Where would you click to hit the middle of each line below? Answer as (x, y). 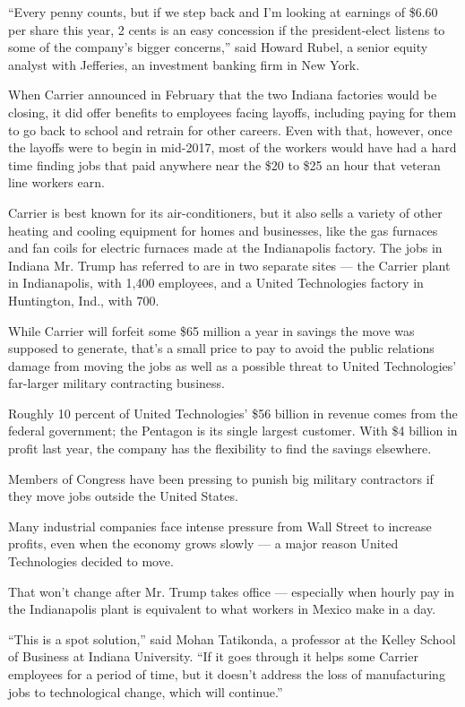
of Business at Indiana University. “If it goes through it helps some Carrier (213, 656)
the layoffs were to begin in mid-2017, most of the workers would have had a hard (232, 147)
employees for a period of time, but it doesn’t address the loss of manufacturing (227, 674)
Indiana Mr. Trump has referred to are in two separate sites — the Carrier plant (229, 265)
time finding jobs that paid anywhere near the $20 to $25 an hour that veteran (224, 164)
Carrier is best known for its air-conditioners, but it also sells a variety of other (225, 212)
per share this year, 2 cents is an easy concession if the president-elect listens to (227, 29)
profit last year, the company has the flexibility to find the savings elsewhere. (220, 448)
